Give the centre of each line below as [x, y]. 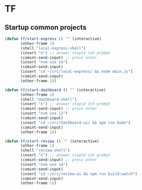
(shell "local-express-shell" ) [53, 48]
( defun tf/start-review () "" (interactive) [52, 141]
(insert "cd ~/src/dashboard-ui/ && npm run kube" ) [76, 123]
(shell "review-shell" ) [45, 151]
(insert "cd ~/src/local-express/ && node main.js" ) [77, 72]
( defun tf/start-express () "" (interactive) [53, 39]
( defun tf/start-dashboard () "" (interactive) [55, 90]
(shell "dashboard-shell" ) [49, 99]
